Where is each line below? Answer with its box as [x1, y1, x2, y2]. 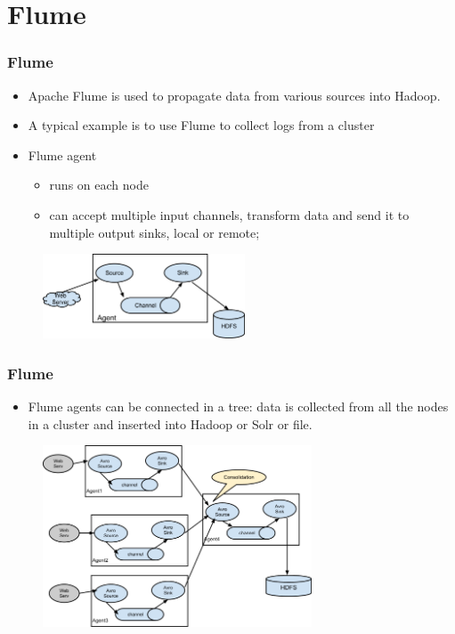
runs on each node [49, 175, 149, 194]
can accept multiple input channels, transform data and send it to [49, 205, 410, 224]
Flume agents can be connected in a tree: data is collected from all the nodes [28, 396, 449, 415]
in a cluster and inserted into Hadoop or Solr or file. [28, 414, 313, 433]
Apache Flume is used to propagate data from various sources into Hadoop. [28, 85, 441, 104]
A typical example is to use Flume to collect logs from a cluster [28, 116, 375, 134]
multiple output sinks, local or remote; [49, 223, 260, 241]
